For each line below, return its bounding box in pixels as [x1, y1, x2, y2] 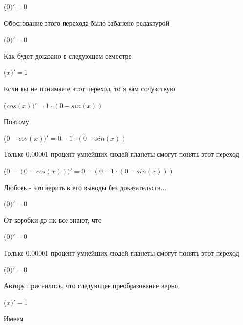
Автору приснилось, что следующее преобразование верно [4, 281, 178, 291]
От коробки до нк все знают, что [4, 215, 102, 225]
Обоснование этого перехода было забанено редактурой [4, 18, 170, 28]
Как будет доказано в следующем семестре [4, 50, 132, 61]
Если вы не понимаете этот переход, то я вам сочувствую [4, 83, 175, 93]
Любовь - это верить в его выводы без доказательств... [4, 182, 167, 192]
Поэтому [4, 116, 29, 127]
